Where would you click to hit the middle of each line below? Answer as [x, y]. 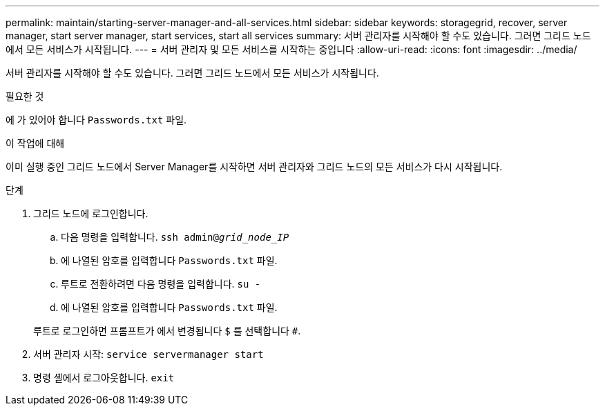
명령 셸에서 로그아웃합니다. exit [104, 378]
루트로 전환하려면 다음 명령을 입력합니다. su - [161, 284]
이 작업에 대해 [35, 143]
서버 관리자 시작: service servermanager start [148, 354]
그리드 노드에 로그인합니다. [91, 213]
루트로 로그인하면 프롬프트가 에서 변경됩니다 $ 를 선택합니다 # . [167, 331]
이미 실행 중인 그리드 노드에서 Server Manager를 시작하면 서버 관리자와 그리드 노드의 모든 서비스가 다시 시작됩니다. [254, 167]
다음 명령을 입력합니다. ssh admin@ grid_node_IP [175, 237]
